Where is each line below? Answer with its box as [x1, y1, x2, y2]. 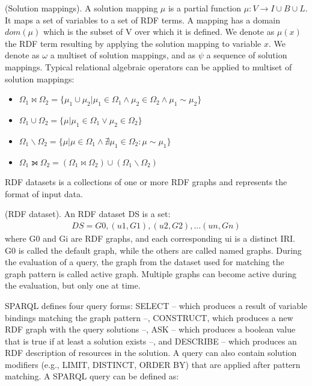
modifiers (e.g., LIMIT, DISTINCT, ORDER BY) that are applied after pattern [5, 358, 301, 370]
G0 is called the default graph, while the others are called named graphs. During [5, 244, 302, 256]
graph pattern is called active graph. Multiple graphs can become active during [5, 267, 296, 280]
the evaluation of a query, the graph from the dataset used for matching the [5, 256, 284, 268]
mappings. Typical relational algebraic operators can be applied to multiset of [5, 60, 292, 73]
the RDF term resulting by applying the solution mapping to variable [5, 37, 262, 49]
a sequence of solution [206, 49, 287, 61]
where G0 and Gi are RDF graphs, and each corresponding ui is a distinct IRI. [5, 231, 295, 244]
